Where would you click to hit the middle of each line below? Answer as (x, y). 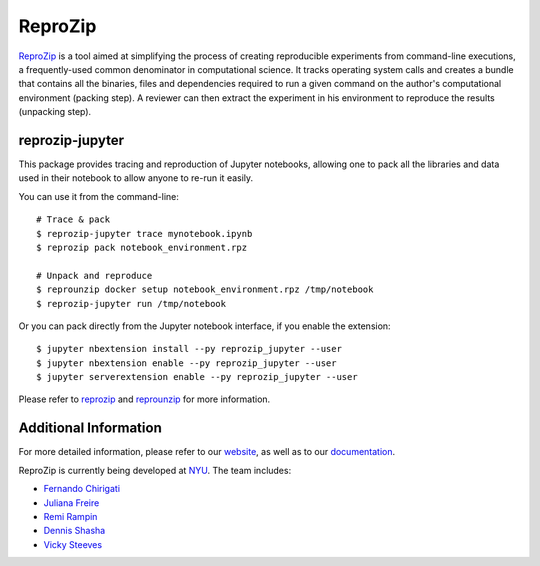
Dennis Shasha (74, 531)
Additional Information (90, 428)
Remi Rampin (70, 516)
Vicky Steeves (73, 544)
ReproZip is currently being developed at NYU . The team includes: (155, 470)
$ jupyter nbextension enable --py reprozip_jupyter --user (186, 363)
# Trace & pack (73, 219)
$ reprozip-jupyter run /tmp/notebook (131, 303)
